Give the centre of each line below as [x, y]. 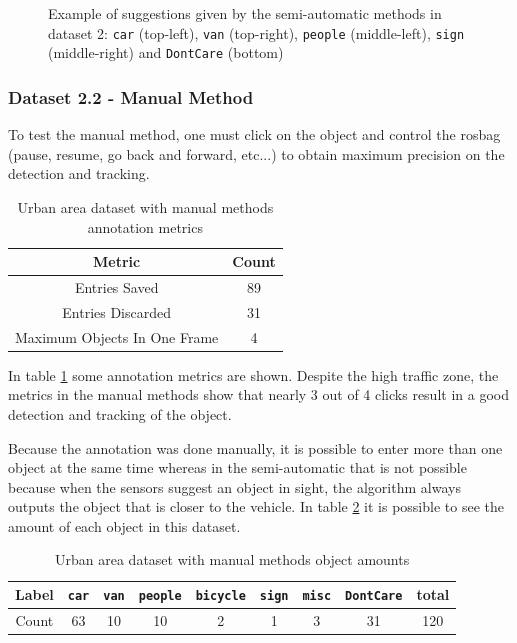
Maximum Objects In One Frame [117, 336]
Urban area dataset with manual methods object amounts [232, 559]
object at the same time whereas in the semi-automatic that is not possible [237, 467]
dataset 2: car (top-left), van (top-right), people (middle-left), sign [256, 32]
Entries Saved [116, 286]
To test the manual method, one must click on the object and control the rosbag [254, 134]
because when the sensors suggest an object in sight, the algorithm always [234, 486]
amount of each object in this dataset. [124, 525]
